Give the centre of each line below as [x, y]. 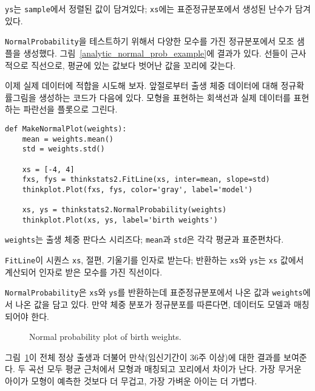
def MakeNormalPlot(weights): [66, 129]
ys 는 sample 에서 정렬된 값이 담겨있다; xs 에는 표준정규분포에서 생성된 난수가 [149, 9]
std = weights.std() [63, 149]
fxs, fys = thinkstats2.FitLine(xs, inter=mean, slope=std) [146, 180]
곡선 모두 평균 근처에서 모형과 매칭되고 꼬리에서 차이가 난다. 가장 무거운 [165, 369]
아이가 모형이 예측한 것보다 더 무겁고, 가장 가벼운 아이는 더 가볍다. [131, 380]
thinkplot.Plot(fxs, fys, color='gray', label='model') [137, 189]
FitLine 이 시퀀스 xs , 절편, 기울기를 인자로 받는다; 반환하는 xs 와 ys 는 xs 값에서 [154, 260]
